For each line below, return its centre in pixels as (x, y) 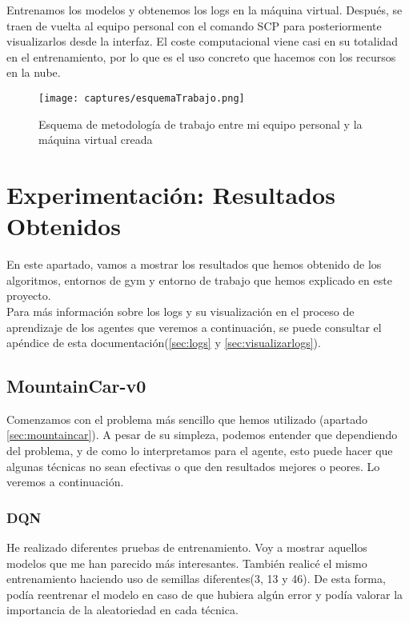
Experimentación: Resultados (171, 194)
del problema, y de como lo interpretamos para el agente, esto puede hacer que (200, 451)
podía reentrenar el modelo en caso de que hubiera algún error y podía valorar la (205, 594)
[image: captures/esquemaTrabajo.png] (142, 98)
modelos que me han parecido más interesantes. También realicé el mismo (187, 563)
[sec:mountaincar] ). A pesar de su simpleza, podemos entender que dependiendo (202, 435)
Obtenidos (64, 226)
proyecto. (29, 296)
